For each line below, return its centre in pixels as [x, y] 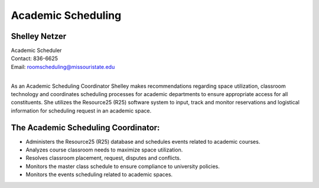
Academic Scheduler [36, 51]
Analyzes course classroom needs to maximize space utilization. [104, 150]
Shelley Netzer [39, 36]
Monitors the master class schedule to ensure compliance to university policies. [123, 166]
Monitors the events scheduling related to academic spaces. [99, 174]
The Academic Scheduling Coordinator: [85, 128]
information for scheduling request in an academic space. [81, 111]
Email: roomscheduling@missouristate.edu [63, 67]
